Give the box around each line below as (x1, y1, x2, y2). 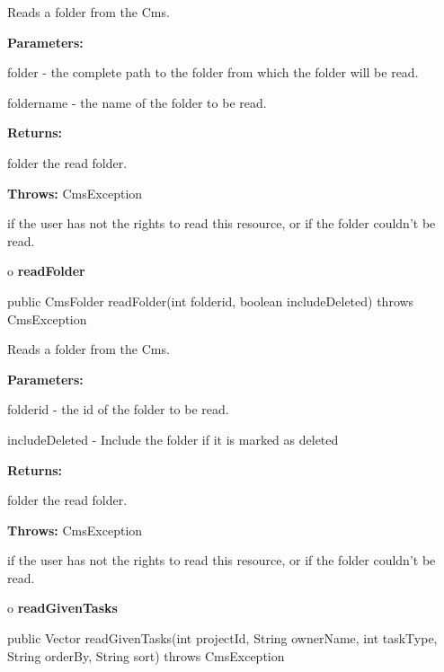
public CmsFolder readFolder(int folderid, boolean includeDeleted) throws (7, 291, 414, 310)
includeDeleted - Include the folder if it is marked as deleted (7, 429, 339, 448)
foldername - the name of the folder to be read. (7, 93, 267, 111)
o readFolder (7, 261, 85, 280)
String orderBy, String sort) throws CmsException (7, 646, 285, 665)
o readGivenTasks (7, 598, 118, 617)
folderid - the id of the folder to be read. (7, 400, 229, 419)
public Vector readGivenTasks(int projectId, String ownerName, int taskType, (7, 629, 438, 648)
